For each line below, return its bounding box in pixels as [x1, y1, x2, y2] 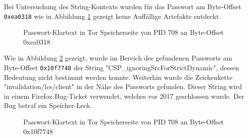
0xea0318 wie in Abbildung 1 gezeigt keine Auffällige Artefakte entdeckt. [4, 11, 221, 21]
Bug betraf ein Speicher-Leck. [4, 100, 92, 110]
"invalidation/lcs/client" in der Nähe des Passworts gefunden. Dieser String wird [4, 81, 242, 92]
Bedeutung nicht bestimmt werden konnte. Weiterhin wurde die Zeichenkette [4, 72, 232, 82]
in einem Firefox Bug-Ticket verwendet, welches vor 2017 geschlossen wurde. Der [4, 91, 245, 101]
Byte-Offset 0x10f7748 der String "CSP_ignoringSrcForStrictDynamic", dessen [4, 62, 239, 73]
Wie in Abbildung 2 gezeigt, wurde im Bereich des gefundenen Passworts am [4, 53, 232, 63]
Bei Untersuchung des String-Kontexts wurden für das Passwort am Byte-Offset [4, 1, 241, 11]
